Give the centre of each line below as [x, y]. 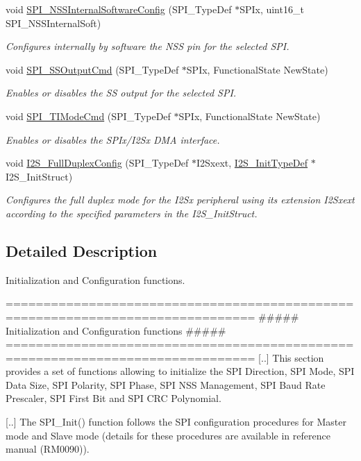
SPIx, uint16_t [272, 9]
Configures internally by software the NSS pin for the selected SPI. [148, 46]
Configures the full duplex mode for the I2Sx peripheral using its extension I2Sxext [180, 200]
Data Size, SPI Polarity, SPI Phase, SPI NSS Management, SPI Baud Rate [166, 384]
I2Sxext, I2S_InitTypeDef [252, 163]
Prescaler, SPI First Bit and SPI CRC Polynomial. [114, 398]
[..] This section [291, 357]
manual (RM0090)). [48, 449]
